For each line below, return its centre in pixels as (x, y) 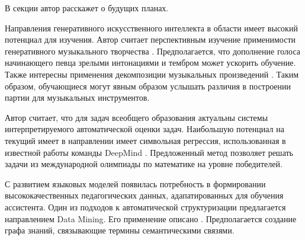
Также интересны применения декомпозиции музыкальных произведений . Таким (152, 74)
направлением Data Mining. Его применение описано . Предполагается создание (151, 218)
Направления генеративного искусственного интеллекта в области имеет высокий (151, 28)
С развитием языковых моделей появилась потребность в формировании (135, 183)
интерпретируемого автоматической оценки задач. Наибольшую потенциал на (145, 129)
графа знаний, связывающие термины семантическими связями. (120, 230)
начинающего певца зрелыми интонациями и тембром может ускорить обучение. (150, 63)
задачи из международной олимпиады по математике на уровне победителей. (144, 164)
